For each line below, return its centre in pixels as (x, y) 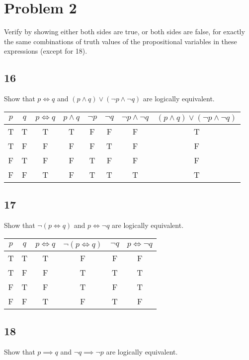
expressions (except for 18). (46, 51)
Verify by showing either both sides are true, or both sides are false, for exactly (124, 32)
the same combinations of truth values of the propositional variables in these (121, 41)
